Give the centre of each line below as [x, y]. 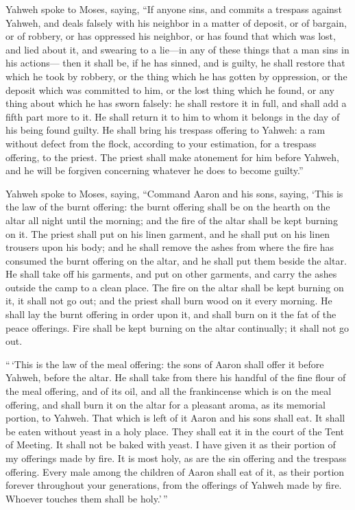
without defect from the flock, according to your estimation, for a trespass [161, 143]
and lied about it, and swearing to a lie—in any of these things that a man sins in [177, 49]
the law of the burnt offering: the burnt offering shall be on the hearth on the [168, 207]
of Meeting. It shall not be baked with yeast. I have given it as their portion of [171, 445]
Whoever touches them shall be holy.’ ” [87, 498]
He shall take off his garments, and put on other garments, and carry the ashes [171, 274]
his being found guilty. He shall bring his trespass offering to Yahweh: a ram [166, 130]
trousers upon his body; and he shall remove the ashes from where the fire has [170, 247]
